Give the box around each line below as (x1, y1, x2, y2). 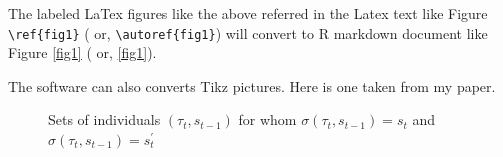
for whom (238, 109, 297, 130)
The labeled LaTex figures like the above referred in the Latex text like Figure (8, 3, 488, 23)
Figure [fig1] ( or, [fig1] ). (8, 42, 157, 63)
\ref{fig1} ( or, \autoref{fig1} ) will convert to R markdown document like (8, 22, 488, 43)
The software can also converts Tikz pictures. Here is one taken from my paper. (8, 75, 496, 96)
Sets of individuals (48, 109, 161, 130)
